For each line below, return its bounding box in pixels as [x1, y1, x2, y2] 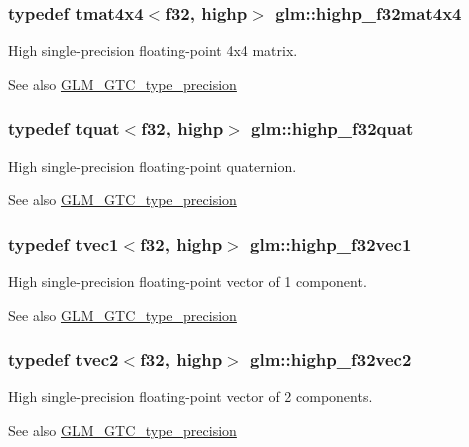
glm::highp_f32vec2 [250, 347, 412, 372]
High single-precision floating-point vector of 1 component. [8, 271, 367, 292]
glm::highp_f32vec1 [250, 231, 412, 256]
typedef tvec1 [8, 231, 119, 256]
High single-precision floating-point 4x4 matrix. [8, 40, 298, 61]
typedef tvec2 [8, 347, 119, 372]
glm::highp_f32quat [251, 116, 414, 141]
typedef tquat [8, 116, 120, 141]
